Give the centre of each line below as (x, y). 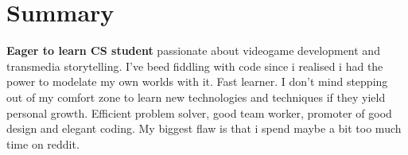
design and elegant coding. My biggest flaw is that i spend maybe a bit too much (204, 128)
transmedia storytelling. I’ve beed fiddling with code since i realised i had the (195, 66)
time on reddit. (43, 143)
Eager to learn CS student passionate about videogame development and (193, 50)
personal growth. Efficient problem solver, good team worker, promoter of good (199, 112)
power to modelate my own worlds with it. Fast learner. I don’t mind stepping (197, 81)
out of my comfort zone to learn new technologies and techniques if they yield (196, 97)
